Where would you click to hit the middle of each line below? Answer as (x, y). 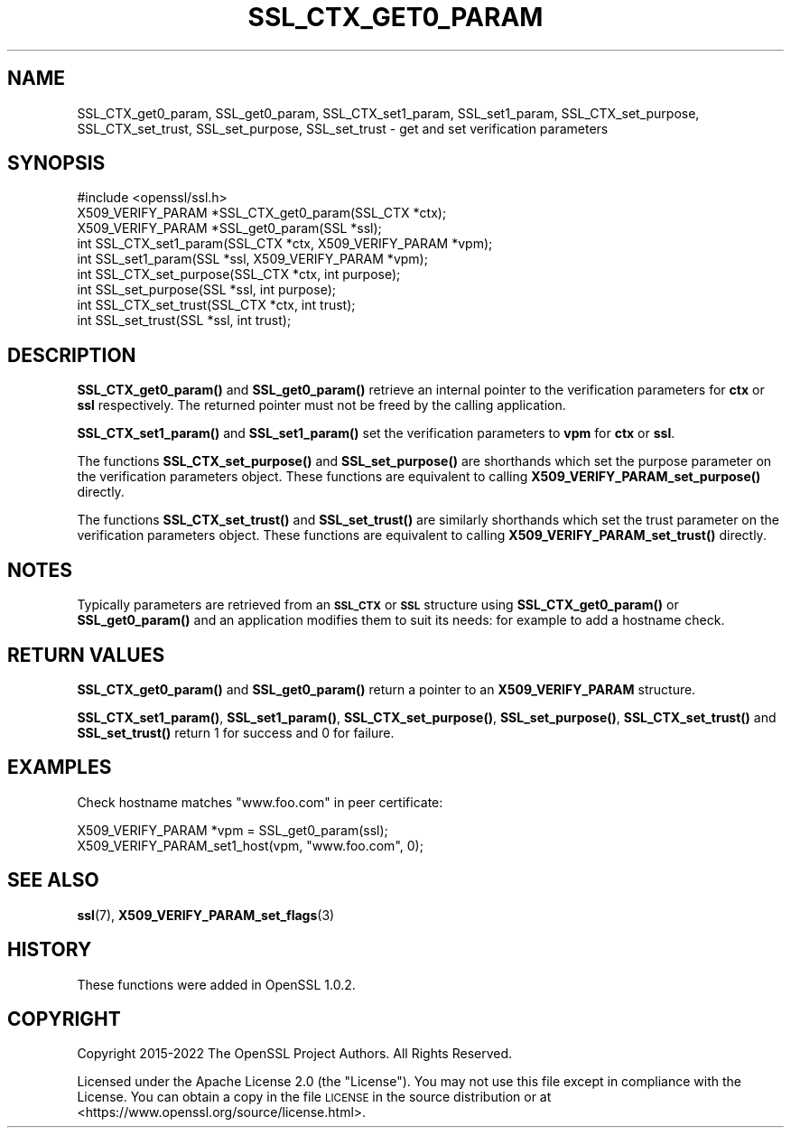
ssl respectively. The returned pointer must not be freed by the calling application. (321, 405)
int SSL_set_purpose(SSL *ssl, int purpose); (206, 290)
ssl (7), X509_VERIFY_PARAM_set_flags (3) (206, 915)
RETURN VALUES (86, 655)
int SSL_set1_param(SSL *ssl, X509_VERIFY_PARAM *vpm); (252, 259)
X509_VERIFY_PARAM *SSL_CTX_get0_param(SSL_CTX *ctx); (262, 213)
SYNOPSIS (56, 163)
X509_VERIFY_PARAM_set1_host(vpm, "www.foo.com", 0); (250, 845)
